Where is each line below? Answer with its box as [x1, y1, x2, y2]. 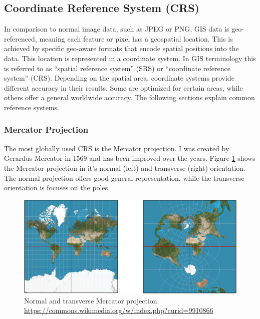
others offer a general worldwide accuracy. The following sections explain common [4, 92, 255, 103]
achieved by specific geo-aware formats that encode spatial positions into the [4, 43, 239, 54]
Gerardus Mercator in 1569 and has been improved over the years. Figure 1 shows [4, 153, 255, 163]
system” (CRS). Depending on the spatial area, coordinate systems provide [4, 73, 234, 83]
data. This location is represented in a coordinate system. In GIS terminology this [4, 53, 256, 63]
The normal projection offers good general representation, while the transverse [4, 172, 244, 183]
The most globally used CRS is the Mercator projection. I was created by [4, 143, 229, 153]
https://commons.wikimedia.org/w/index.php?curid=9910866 [24, 305, 213, 315]
